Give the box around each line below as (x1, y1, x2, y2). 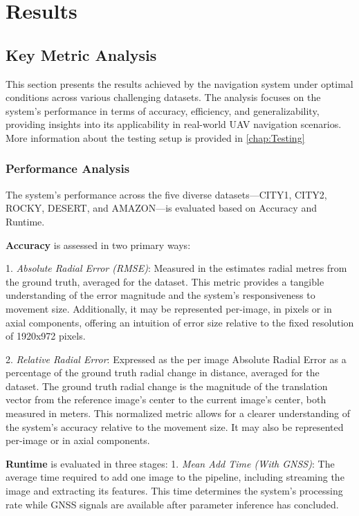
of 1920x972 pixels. (6, 329, 86, 343)
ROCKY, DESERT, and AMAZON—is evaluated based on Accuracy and (6, 201, 317, 215)
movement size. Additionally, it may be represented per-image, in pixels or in (6, 301, 332, 315)
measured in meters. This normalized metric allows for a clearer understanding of (6, 406, 351, 421)
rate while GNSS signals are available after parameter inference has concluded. (6, 497, 339, 511)
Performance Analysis (6, 160, 130, 177)
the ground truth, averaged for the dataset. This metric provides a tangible (6, 274, 324, 288)
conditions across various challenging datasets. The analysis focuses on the (6, 90, 321, 104)
